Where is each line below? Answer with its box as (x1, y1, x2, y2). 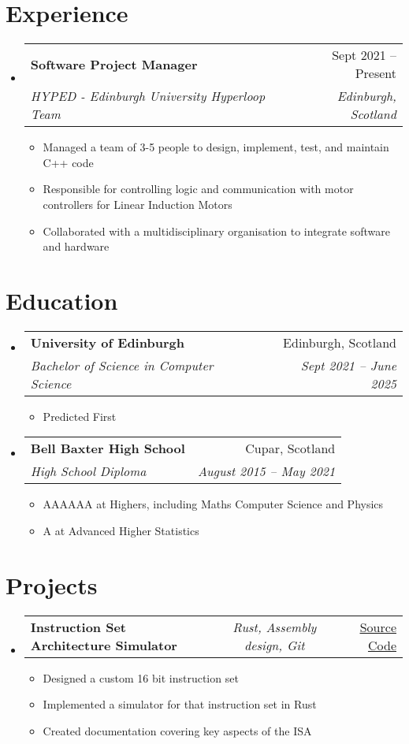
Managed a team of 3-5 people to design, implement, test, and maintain (43, 139, 389, 155)
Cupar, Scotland (245, 439, 336, 458)
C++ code (43, 154, 94, 170)
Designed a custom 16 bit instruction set (43, 669, 239, 686)
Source (359, 617, 396, 636)
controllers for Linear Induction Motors (43, 195, 232, 212)
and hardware (43, 238, 110, 255)
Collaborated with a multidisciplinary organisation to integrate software (43, 222, 390, 239)
